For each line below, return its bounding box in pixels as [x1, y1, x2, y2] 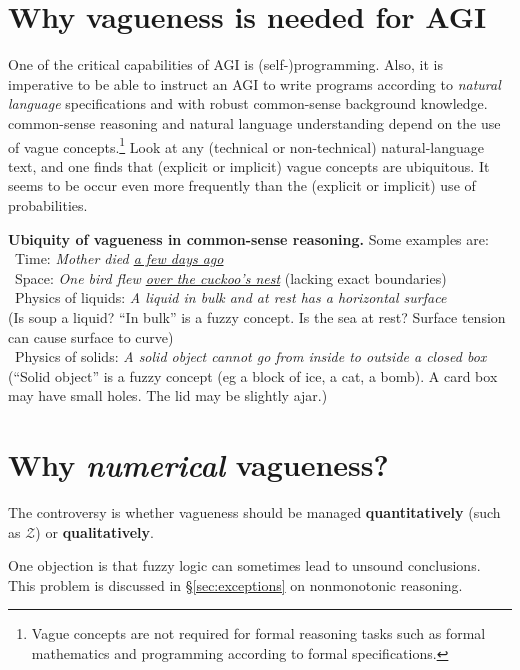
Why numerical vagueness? [8, 444, 389, 486]
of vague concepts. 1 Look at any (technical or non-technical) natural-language [8, 133, 484, 157]
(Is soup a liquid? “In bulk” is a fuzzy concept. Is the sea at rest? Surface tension [8, 306, 506, 327]
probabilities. [8, 194, 88, 215]
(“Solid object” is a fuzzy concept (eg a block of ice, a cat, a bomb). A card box [8, 365, 498, 386]
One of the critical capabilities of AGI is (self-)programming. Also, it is [8, 54, 443, 75]
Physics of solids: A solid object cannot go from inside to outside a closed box [14, 346, 487, 367]
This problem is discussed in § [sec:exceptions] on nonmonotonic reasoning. [8, 574, 463, 595]
